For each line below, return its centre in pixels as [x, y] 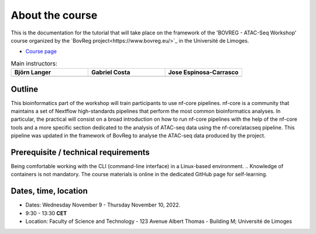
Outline [24, 89]
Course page [41, 51]
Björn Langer [33, 72]
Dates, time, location [49, 191]
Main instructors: [34, 63]
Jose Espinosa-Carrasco [203, 72]
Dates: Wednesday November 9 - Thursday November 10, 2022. [103, 205]
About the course [54, 15]
